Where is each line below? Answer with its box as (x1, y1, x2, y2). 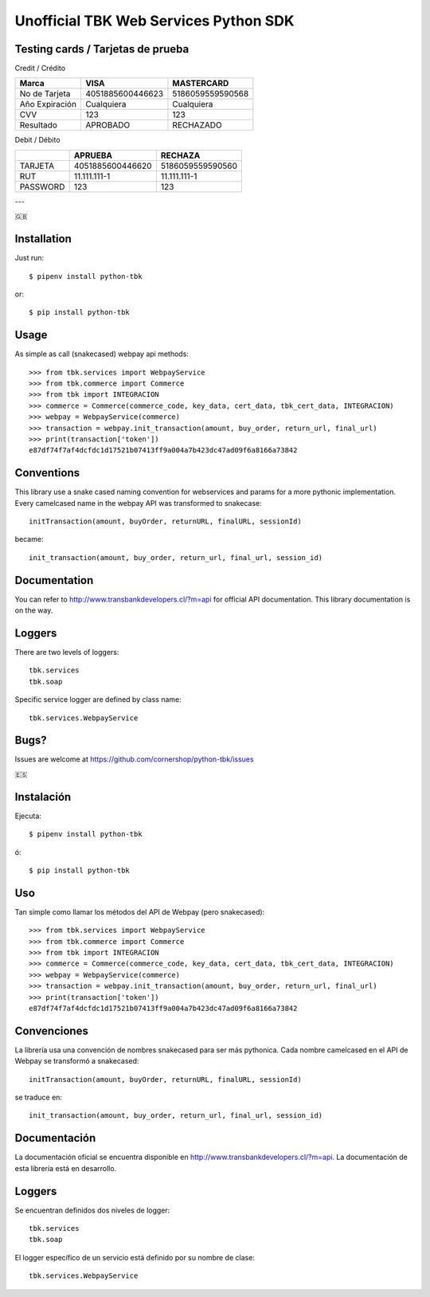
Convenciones (14, 1024, 89, 1037)
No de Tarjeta (19, 88, 71, 100)
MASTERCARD (172, 78, 229, 89)
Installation (14, 232, 72, 246)
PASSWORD (19, 181, 65, 192)
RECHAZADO (172, 120, 222, 131)
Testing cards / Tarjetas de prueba (14, 42, 190, 56)
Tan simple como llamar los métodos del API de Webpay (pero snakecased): (14, 907, 265, 916)
